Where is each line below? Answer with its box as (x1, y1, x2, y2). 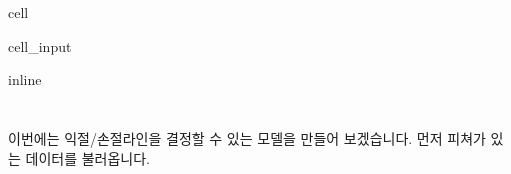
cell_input (8, 35, 72, 56)
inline (8, 69, 42, 90)
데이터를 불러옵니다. (25, 147, 151, 168)
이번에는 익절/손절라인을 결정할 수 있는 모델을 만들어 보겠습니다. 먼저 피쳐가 (8, 127, 486, 148)
